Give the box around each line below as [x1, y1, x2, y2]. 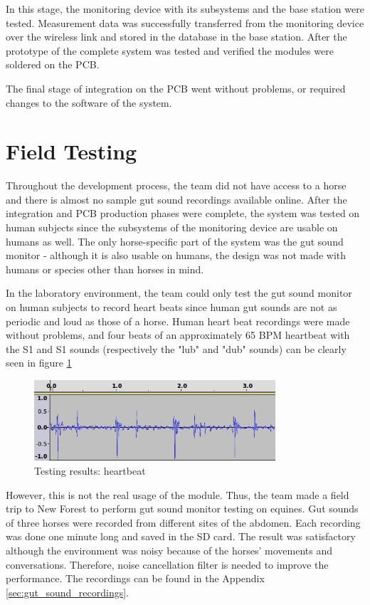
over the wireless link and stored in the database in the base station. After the [6, 29, 347, 44]
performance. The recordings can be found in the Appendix [6, 571, 265, 586]
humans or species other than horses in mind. [6, 261, 204, 276]
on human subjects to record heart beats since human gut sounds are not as [6, 300, 337, 315]
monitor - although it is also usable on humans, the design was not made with [6, 248, 347, 263]
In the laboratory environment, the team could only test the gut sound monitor [6, 285, 352, 300]
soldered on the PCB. [6, 57, 100, 72]
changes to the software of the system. [6, 95, 172, 110]
